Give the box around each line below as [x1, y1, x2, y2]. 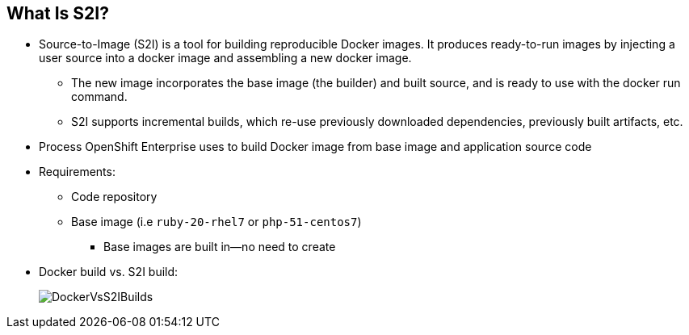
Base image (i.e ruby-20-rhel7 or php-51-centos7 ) [71, 215, 362, 229]
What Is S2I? [6, 3, 109, 23]
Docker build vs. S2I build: [39, 265, 179, 279]
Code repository [71, 190, 158, 204]
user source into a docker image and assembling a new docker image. [39, 51, 412, 65]
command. [71, 90, 128, 104]
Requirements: [39, 165, 116, 179]
